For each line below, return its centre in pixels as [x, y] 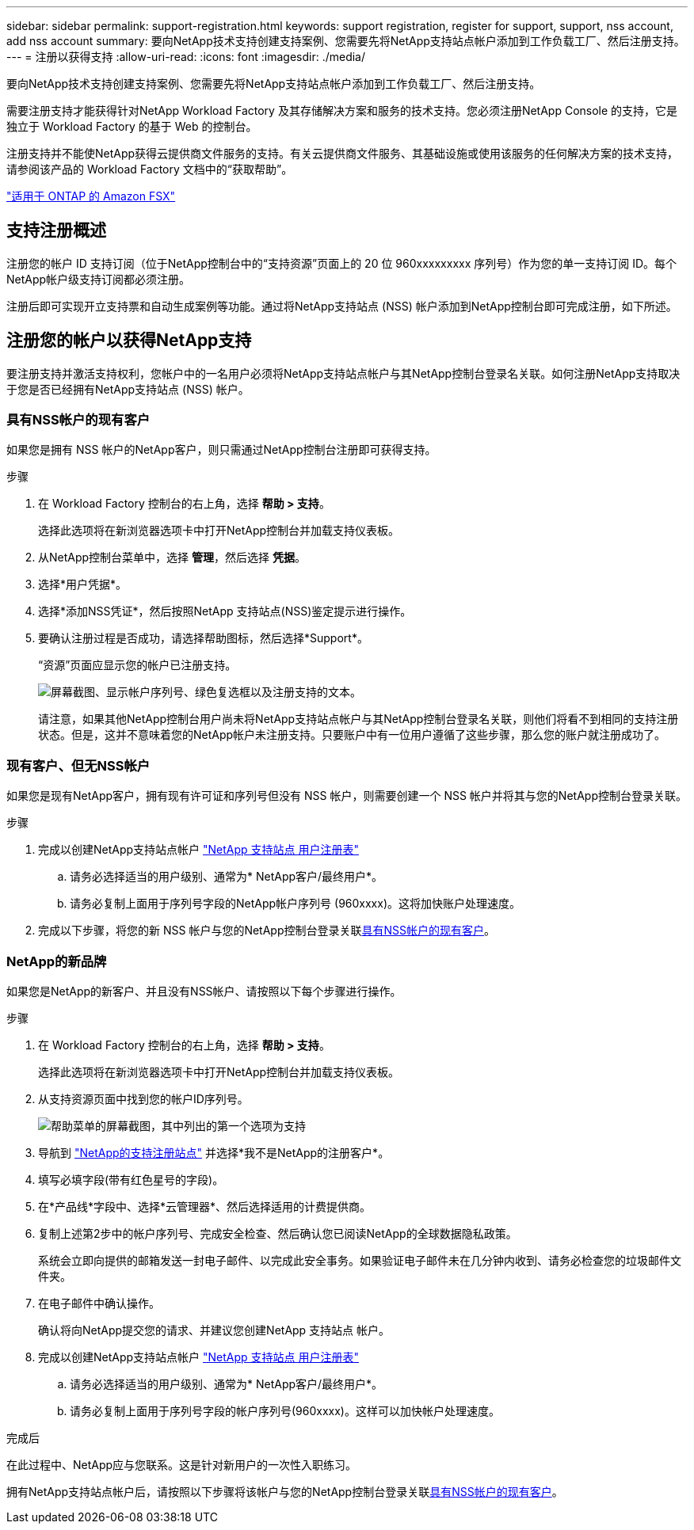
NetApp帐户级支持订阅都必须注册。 [99, 279]
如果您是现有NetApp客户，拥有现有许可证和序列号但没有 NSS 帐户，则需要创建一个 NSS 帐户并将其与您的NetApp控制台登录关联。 [347, 796]
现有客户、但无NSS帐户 [78, 765]
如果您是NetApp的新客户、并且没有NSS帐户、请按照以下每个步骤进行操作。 [204, 991]
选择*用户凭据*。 [83, 584]
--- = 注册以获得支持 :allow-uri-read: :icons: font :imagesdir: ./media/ [186, 57]
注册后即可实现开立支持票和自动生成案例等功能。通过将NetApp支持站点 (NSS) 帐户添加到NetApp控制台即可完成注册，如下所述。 [342, 306]
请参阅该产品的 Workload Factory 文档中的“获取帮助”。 [150, 169]
